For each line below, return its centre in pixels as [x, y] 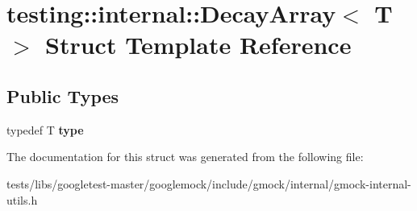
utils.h [22, 199]
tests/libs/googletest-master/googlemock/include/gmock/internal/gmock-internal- [209, 183]
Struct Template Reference [198, 45]
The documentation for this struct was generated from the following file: [185, 157]
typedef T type [45, 129]
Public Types [63, 95]
